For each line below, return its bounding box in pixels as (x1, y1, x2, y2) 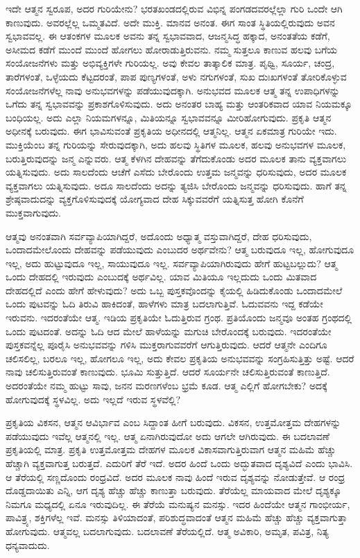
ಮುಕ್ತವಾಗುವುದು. (6, 205, 62, 219)
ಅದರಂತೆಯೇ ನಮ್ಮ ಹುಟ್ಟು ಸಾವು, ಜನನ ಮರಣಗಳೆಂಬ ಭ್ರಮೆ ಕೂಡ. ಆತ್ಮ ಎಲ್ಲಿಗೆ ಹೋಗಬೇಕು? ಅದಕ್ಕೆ (6, 378, 327, 393)
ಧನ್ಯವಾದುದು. (6, 537, 50, 552)
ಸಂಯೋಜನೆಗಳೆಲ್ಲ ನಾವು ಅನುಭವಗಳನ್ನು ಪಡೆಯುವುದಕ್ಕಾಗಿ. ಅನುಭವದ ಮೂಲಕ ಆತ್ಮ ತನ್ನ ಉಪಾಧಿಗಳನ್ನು (6, 83, 340, 97)
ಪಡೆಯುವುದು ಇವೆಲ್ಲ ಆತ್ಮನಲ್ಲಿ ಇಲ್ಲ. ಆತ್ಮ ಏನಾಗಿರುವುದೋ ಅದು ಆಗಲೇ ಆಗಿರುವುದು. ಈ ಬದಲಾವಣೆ (6, 428, 330, 443)
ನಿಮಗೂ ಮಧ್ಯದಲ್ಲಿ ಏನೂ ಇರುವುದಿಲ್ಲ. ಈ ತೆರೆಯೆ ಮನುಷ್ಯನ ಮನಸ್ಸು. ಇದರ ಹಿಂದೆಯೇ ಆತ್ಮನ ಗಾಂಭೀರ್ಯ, (6, 496, 350, 511)
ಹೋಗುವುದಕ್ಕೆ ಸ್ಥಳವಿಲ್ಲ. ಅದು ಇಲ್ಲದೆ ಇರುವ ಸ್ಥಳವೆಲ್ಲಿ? (6, 391, 181, 406)
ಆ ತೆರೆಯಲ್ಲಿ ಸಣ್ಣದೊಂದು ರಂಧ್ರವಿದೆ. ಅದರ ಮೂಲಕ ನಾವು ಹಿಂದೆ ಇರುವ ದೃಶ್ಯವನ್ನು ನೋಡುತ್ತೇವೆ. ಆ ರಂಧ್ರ (6, 469, 345, 484)
